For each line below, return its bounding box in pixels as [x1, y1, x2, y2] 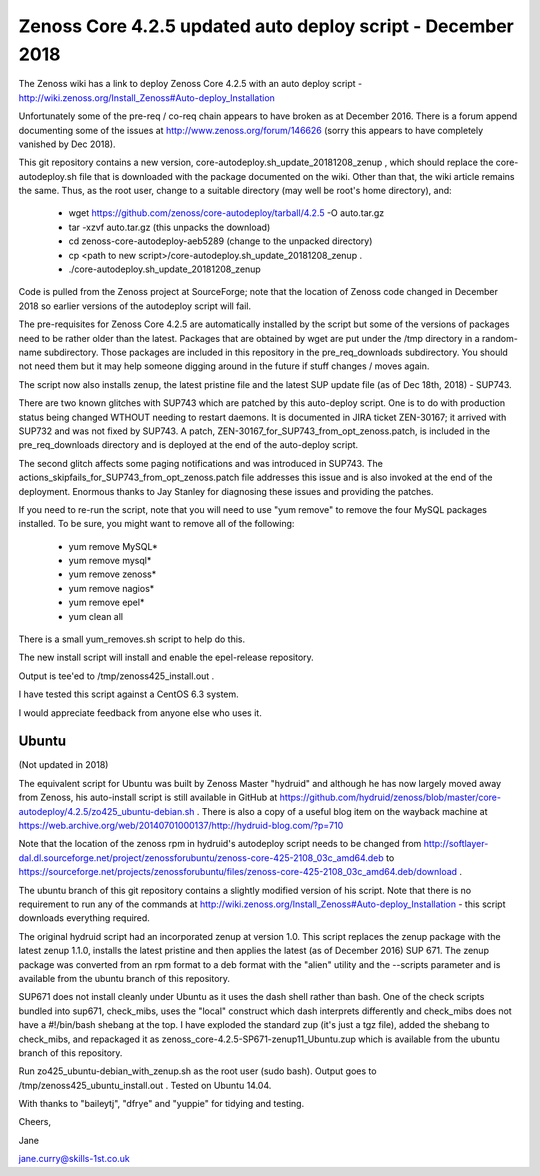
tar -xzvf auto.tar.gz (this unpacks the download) [68, 221, 271, 233]
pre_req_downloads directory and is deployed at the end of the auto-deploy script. [18, 439, 359, 451]
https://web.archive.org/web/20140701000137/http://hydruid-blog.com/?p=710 [18, 820, 344, 832]
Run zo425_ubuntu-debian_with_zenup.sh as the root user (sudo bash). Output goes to [18, 1065, 377, 1077]
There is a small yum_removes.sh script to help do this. [18, 633, 245, 645]
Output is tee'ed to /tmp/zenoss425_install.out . [18, 670, 215, 682]
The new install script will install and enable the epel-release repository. [18, 651, 314, 664]
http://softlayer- [423, 838, 489, 850]
